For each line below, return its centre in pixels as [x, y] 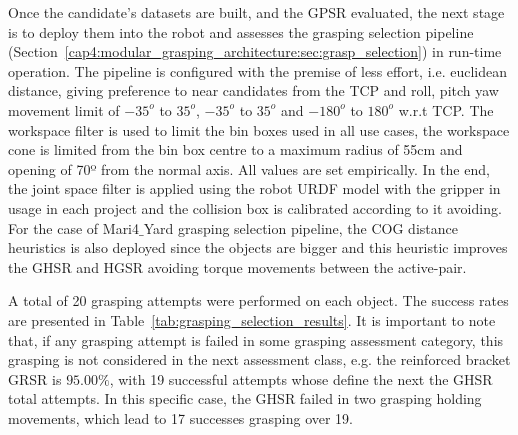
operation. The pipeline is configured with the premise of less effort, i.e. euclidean [258, 70]
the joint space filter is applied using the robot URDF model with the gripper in [254, 188]
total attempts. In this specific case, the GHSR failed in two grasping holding [245, 398]
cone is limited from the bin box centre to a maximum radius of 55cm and [235, 149]
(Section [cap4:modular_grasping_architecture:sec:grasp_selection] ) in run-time [255, 51]
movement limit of [64, 109]
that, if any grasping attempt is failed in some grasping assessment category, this [256, 339]
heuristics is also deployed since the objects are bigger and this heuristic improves [258, 247]
